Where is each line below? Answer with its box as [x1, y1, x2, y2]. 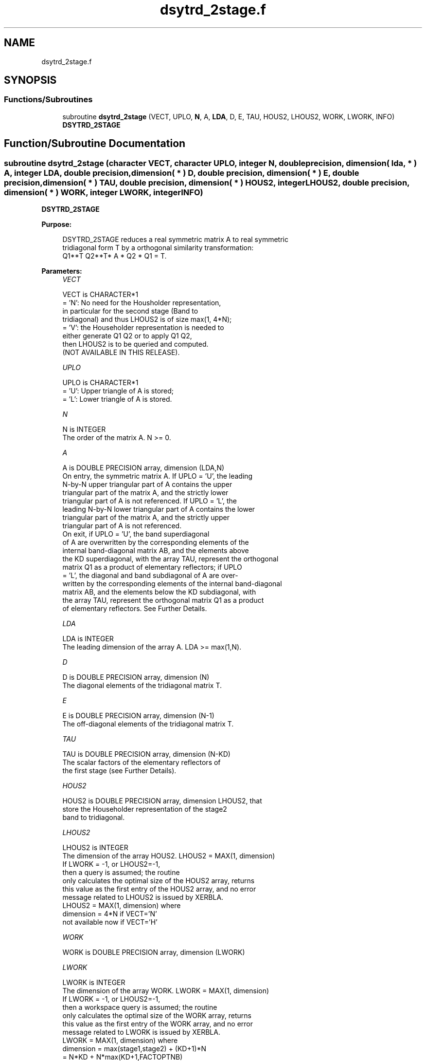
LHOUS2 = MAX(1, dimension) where [62, 901, 181, 910]
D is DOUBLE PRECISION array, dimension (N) [62, 673, 210, 682]
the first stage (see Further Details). [62, 766, 177, 775]
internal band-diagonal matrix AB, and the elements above [62, 546, 249, 555]
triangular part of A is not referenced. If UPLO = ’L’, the [62, 497, 237, 505]
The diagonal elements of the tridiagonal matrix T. [62, 681, 222, 690]
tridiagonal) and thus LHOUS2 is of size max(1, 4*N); [62, 315, 232, 324]
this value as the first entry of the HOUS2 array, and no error [62, 885, 256, 893]
